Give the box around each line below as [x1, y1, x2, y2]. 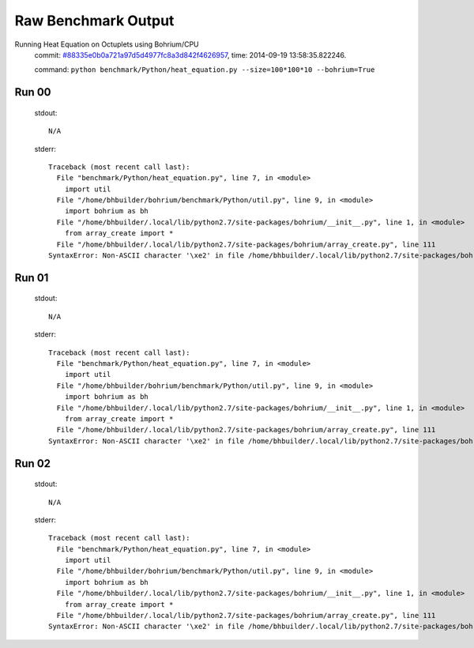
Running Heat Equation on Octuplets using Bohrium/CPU [14, 40, 199, 49]
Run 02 [14, 457, 51, 470]
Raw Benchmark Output [14, 12, 175, 29]
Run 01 [14, 271, 49, 284]
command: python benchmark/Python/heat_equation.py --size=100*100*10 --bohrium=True [34, 65, 375, 74]
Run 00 [14, 85, 51, 99]
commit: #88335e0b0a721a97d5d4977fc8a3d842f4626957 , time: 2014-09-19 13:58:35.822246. [34, 50, 347, 59]
